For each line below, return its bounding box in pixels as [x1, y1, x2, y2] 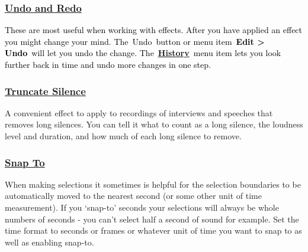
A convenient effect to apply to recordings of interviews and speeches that [5, 106, 273, 119]
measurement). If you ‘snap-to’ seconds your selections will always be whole [5, 201, 279, 213]
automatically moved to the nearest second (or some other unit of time [5, 189, 262, 202]
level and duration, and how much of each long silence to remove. [5, 130, 242, 142]
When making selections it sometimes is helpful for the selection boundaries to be [5, 178, 301, 190]
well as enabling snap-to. [5, 235, 94, 248]
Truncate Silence [5, 83, 86, 98]
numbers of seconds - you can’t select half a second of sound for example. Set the [5, 212, 299, 225]
